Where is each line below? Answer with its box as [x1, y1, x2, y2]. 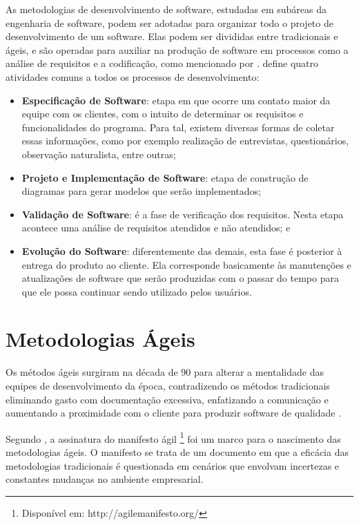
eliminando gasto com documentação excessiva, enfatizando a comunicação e [6, 392, 329, 406]
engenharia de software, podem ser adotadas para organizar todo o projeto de [6, 15, 333, 30]
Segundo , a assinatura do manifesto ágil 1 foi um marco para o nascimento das [6, 429, 341, 446]
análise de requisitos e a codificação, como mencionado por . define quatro [6, 56, 318, 70]
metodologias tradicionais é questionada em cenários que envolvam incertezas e [6, 458, 340, 472]
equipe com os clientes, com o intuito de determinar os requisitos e [21, 106, 304, 121]
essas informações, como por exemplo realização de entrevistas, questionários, [21, 133, 349, 148]
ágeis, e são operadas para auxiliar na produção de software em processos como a [6, 42, 349, 57]
